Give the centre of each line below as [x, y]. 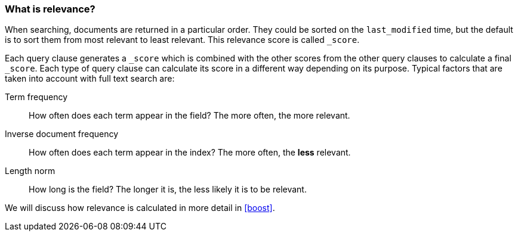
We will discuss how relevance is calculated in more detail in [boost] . [140, 208]
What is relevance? [50, 9]
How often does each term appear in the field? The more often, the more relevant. [189, 116]
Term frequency [36, 97]
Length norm [30, 171]
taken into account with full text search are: [90, 79]
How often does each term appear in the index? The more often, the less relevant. [190, 153]
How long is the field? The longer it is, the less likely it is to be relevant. [168, 190]
